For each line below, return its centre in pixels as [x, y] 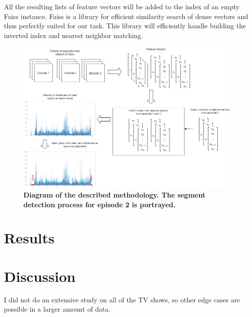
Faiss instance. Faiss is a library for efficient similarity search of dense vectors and [126, 16]
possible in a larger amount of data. [57, 309]
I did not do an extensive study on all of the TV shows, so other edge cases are [122, 299]
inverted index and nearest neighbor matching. [74, 35]
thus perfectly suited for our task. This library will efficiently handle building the [125, 26]
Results [29, 238]
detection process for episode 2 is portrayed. [99, 204]
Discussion [40, 276]
